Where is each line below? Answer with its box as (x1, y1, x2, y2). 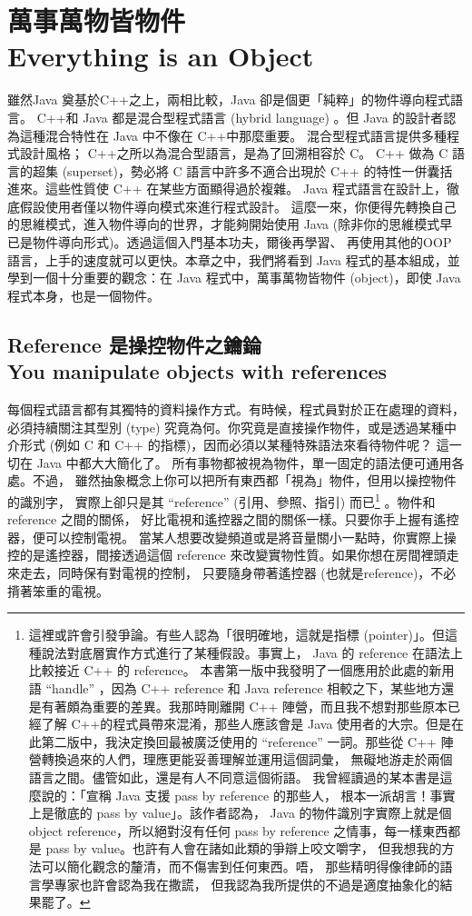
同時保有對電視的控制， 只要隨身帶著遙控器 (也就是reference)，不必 (57, 563, 457, 582)
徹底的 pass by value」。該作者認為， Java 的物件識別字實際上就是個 (54, 803, 452, 822)
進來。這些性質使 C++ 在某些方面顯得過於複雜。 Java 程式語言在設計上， (7, 179, 447, 198)
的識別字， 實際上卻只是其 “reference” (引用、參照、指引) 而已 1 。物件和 (7, 490, 436, 511)
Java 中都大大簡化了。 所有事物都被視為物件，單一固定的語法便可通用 (36, 453, 452, 472)
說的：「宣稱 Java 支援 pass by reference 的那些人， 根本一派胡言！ (41, 785, 430, 804)
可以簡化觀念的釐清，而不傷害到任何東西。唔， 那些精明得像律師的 (41, 856, 440, 875)
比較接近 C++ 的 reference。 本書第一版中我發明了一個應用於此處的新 (28, 661, 442, 680)
